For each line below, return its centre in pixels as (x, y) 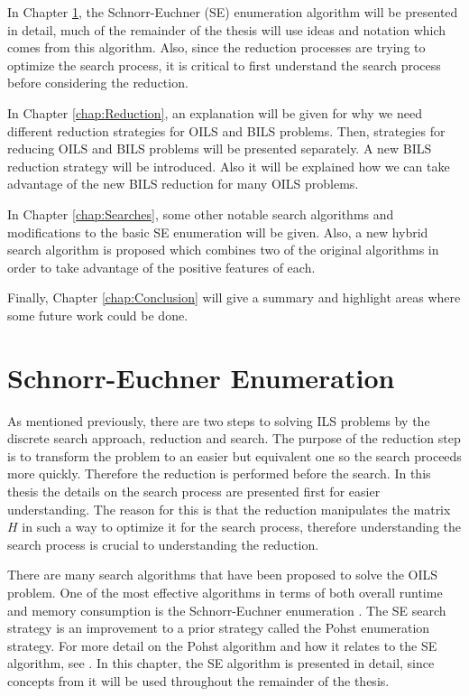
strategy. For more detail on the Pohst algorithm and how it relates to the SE (222, 645)
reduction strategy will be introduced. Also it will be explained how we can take (229, 166)
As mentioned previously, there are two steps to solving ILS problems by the (219, 420)
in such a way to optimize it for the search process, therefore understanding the (242, 527)
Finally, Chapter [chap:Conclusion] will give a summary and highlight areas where (234, 297)
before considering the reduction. (98, 83)
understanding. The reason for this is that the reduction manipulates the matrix (229, 509)
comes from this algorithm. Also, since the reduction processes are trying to (216, 47)
